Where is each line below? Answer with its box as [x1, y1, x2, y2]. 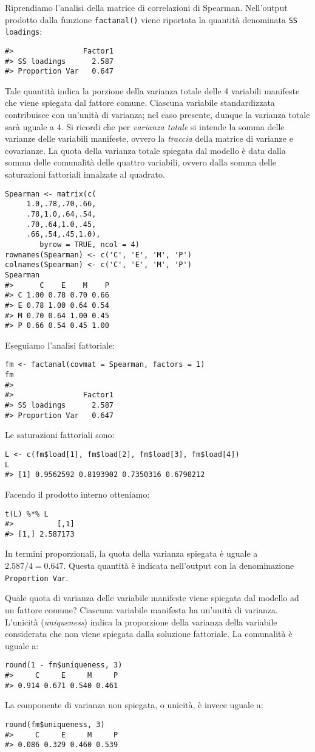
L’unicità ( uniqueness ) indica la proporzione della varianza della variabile [5, 615, 277, 628]
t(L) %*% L [5, 509, 49, 518]
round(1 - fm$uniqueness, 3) [5, 661, 123, 670]
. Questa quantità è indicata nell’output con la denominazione [63, 559, 294, 572]
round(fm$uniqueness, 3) [5, 720, 105, 729]
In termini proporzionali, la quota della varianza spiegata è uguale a [5, 547, 258, 560]
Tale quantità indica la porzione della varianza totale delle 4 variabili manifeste [5, 84, 300, 97]
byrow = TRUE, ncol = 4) [39, 240, 140, 249]
